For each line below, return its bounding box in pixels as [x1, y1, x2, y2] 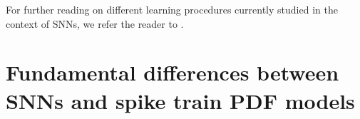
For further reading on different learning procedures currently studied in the [6, 2, 338, 16]
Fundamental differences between [6, 58, 339, 87]
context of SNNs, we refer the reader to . [6, 16, 184, 31]
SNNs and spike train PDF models [6, 86, 355, 115]
